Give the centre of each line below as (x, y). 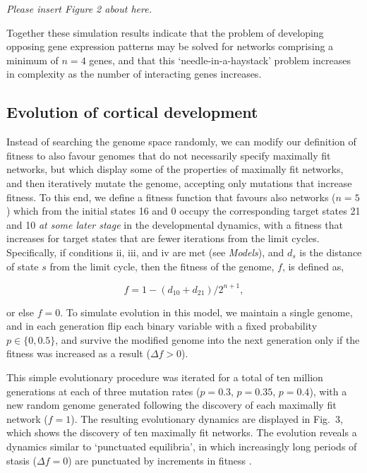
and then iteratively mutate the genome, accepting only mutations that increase (179, 182)
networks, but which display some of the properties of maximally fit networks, (175, 169)
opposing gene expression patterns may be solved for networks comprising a (170, 46)
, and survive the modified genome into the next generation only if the (207, 339)
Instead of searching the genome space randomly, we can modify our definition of (181, 142)
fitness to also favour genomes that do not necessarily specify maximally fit (169, 155)
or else (20, 312)
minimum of (32, 60)
